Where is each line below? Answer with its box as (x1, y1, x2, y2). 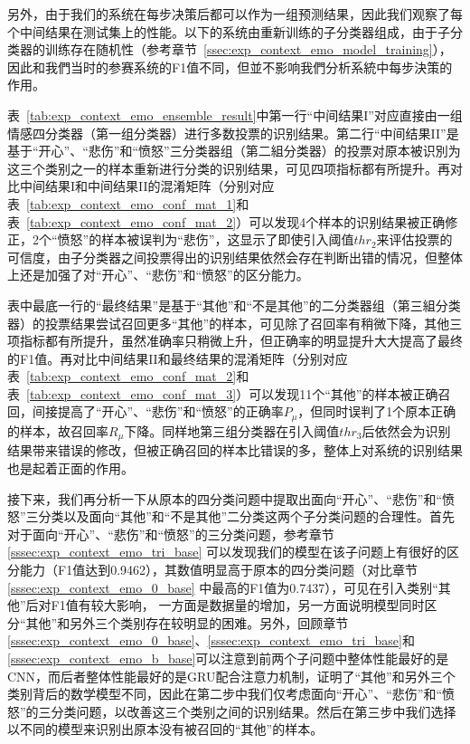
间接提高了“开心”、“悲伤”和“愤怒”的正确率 (32, 402, 284, 421)
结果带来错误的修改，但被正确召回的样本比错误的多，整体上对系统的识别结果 (7, 441, 463, 460)
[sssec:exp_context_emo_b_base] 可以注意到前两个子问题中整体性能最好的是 (7, 648, 449, 667)
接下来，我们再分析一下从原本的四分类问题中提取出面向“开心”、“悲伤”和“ (7, 489, 443, 508)
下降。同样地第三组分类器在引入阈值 (124, 421, 340, 440)
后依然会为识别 (362, 421, 451, 440)
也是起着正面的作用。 (7, 458, 134, 477)
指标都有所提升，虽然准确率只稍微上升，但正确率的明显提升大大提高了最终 (19, 331, 463, 350)
